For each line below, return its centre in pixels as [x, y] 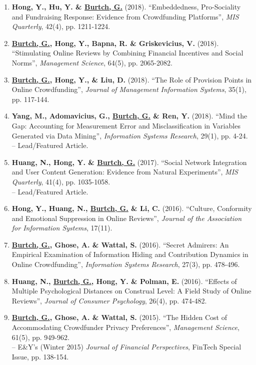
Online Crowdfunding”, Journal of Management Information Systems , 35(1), [129, 89]
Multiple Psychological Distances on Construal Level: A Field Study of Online [131, 291]
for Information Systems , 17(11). [62, 228]
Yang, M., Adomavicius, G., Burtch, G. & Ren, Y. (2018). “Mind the [129, 116]
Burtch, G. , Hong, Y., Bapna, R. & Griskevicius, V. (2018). [115, 43]
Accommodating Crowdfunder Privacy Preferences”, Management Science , [125, 327]
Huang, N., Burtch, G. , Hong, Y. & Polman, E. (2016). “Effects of [124, 281]
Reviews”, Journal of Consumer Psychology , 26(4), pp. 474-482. [109, 300]
